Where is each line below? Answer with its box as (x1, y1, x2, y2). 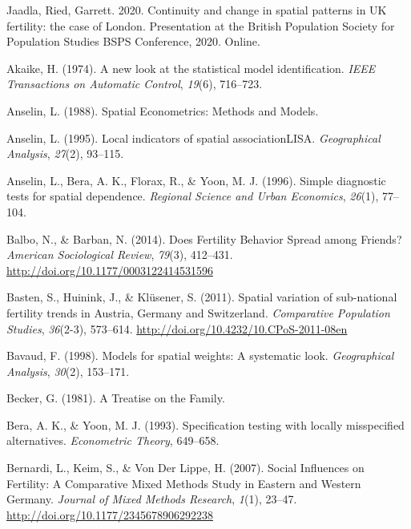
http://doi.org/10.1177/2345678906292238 (6, 506, 213, 523)
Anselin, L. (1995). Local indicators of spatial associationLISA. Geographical (6, 129, 381, 146)
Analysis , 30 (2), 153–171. (6, 362, 130, 379)
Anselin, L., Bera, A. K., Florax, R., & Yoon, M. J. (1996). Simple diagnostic (6, 172, 386, 188)
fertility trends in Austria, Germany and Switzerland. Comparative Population (6, 304, 390, 321)
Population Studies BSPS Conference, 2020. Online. (6, 33, 260, 50)
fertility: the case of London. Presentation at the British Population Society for (6, 17, 395, 34)
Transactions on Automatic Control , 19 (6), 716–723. (6, 75, 263, 92)
